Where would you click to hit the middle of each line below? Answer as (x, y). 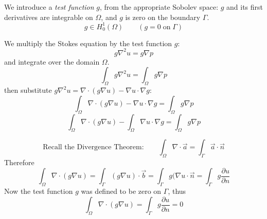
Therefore (19, 162)
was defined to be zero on (121, 191)
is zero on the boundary (163, 17)
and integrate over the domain (52, 61)
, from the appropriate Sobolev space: (159, 7)
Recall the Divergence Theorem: (93, 147)
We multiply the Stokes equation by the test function (88, 43)
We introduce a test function (49, 7)
